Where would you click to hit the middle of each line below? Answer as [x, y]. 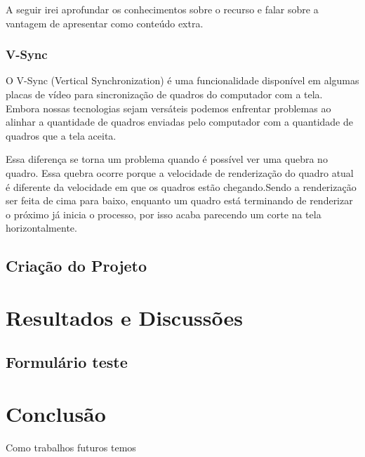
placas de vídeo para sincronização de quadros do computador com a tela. [164, 94]
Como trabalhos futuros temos [71, 447]
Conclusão [56, 414]
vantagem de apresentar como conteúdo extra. [105, 23]
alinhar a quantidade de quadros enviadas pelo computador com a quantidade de [179, 122]
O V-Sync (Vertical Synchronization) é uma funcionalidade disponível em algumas [182, 80]
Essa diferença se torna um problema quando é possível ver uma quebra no [167, 159]
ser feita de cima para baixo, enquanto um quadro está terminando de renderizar [179, 200]
